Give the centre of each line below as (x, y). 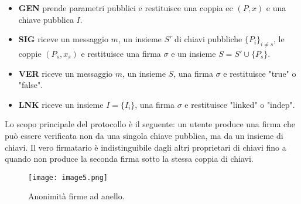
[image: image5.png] (68, 177)
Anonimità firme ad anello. (76, 196)
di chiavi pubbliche (208, 39)
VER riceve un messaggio (66, 73)
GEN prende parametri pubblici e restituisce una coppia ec (126, 8)
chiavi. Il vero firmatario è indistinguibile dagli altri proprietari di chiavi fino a (146, 147)
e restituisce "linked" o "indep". (240, 104)
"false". (31, 85)
